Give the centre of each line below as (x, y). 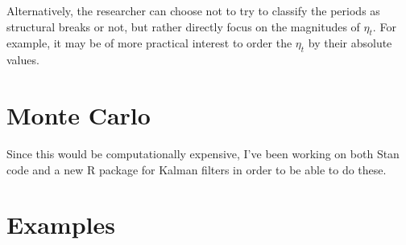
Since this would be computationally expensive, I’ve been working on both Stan (203, 153)
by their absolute (350, 43)
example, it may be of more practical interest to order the (149, 43)
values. (23, 60)
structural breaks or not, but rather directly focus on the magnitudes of (183, 26)
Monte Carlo (79, 114)
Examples (61, 225)
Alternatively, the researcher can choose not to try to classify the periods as (193, 10)
